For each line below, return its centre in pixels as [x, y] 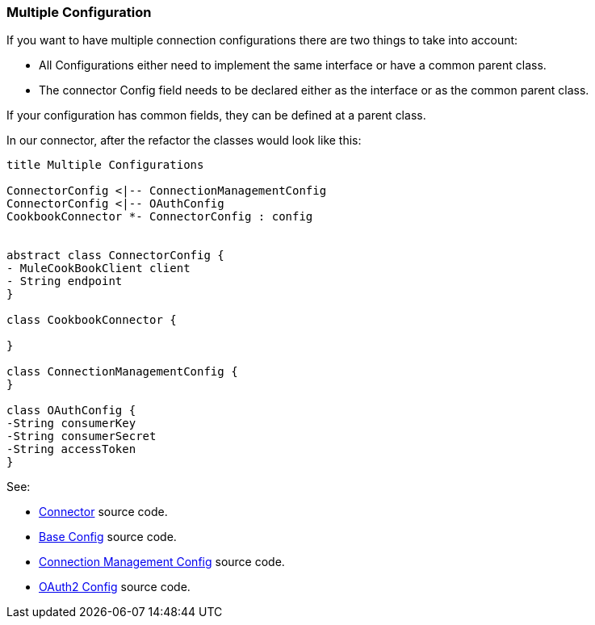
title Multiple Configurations [105, 165]
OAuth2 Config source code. [115, 587]
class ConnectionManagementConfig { [122, 372]
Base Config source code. [108, 537]
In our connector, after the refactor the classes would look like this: [184, 141]
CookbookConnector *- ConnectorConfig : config [160, 217]
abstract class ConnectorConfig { [115, 256]
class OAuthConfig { [71, 411]
